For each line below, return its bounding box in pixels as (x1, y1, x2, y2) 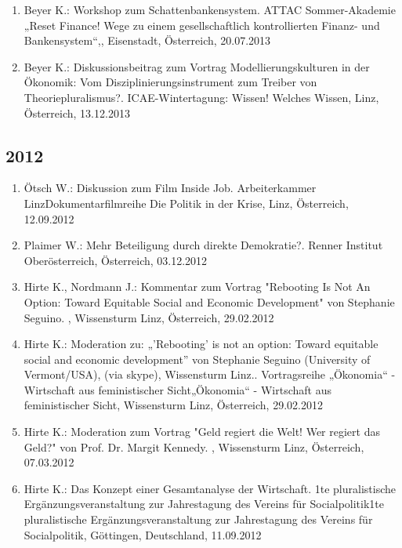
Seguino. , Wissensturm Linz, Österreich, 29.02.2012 (24, 309, 274, 325)
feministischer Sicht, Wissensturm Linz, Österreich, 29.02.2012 (24, 397, 323, 413)
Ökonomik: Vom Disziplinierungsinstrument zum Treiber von (24, 74, 317, 90)
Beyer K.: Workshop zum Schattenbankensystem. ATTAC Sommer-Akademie (24, 2, 396, 17)
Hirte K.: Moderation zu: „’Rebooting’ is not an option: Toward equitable (24, 336, 378, 352)
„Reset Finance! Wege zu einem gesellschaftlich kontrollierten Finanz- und (24, 16, 380, 33)
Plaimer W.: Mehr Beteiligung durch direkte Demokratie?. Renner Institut (24, 237, 383, 253)
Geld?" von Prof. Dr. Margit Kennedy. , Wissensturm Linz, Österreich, (24, 438, 364, 455)
